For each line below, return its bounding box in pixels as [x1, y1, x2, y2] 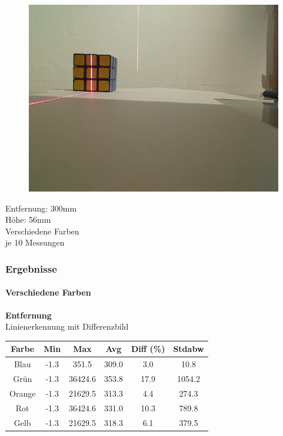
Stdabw [173, 343, 204, 355]
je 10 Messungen [5, 236, 65, 249]
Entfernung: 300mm [5, 202, 77, 214]
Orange [9, 387, 36, 399]
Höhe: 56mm [5, 213, 51, 226]
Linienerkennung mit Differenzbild [5, 320, 129, 333]
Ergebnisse [5, 261, 57, 276]
